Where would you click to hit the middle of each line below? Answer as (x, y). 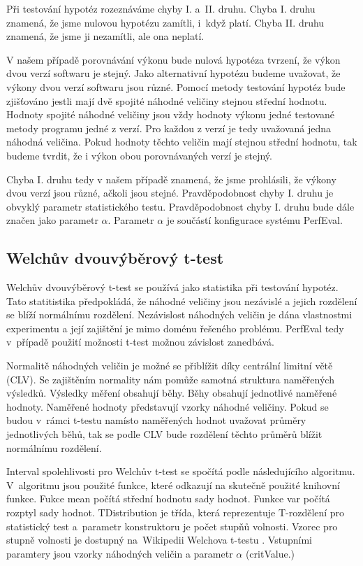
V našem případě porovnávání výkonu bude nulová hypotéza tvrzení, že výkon (173, 59)
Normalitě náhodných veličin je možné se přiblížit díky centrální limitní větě (170, 366)
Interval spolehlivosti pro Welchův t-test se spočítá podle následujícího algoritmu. (181, 471)
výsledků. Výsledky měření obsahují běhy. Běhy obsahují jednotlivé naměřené (172, 393)
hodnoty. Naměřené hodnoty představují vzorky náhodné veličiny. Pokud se (168, 406)
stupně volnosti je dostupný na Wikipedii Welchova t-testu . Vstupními (159, 540)
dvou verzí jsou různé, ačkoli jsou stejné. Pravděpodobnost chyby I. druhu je (170, 193)
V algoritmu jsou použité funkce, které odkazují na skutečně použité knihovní (173, 484)
